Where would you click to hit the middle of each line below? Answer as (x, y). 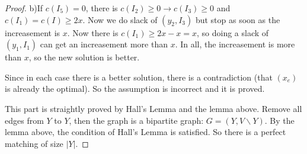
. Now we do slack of (120, 19)
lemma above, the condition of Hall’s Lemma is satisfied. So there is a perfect (145, 132)
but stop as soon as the (238, 19)
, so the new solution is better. (84, 57)
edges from (24, 120)
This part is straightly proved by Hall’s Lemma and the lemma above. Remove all (153, 108)
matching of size (34, 143)
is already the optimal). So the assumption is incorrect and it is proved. (135, 89)
